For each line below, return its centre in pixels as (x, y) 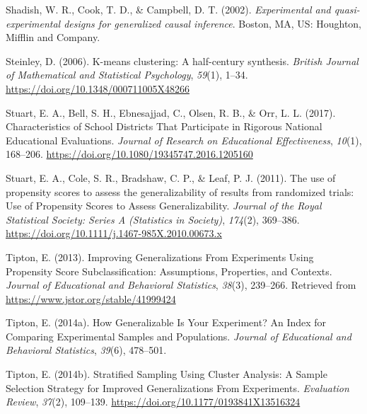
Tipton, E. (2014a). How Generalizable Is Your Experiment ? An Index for (166, 322)
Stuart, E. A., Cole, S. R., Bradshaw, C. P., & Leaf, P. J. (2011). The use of (171, 177)
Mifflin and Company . (53, 37)
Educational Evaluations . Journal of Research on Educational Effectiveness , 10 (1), (184, 140)
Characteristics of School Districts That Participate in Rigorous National (164, 126)
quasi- (347, 9)
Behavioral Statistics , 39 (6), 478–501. (86, 350)
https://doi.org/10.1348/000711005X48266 (98, 88)
